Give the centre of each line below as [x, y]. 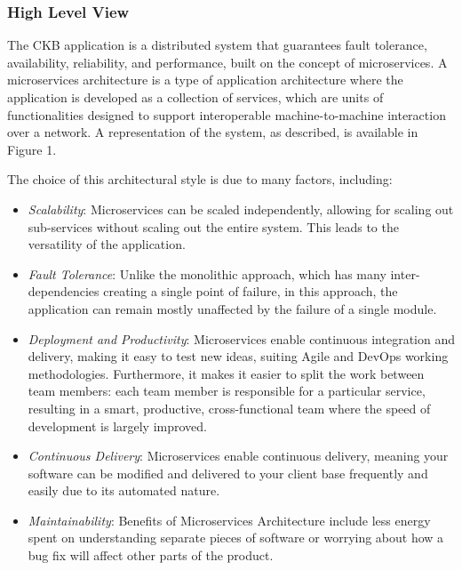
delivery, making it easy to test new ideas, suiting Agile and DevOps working [238, 356]
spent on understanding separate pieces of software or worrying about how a [236, 538]
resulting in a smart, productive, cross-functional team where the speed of [229, 408]
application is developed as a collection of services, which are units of [195, 97]
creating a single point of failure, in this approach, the [251, 291]
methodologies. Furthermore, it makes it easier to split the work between [226, 373]
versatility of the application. [107, 244]
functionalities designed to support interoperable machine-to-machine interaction [227, 114]
